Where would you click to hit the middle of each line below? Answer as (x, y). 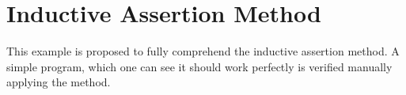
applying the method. (59, 82)
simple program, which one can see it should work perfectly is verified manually (199, 66)
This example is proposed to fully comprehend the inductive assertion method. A (203, 51)
